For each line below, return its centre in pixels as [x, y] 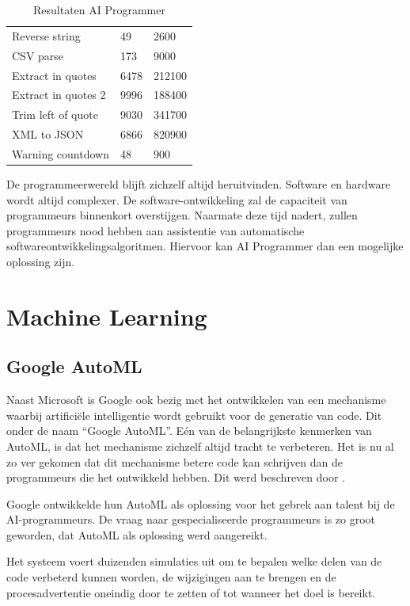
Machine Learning [107, 316]
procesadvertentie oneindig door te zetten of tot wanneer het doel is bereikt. [191, 592]
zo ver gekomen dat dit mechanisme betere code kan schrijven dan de [175, 461]
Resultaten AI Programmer [99, 10]
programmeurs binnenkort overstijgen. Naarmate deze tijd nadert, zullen [182, 215]
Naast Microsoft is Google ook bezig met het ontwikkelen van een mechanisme [196, 400]
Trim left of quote [55, 114]
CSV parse [38, 55]
